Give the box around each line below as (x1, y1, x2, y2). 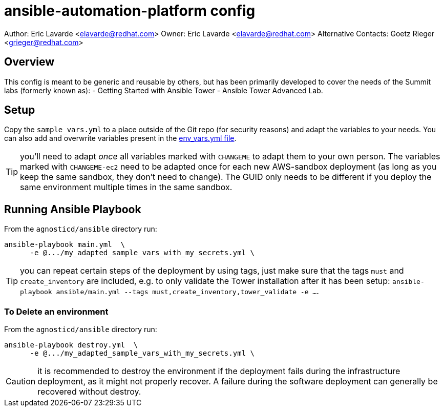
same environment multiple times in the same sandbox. (20, 182, 232, 193)
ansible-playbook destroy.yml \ (4, 341, 138, 350)
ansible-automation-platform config (4, 2, 256, 19)
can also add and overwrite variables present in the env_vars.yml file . (4, 134, 237, 143)
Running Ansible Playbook (4, 202, 141, 216)
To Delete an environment (4, 306, 109, 317)
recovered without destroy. (37, 386, 141, 397)
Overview (4, 55, 55, 69)
